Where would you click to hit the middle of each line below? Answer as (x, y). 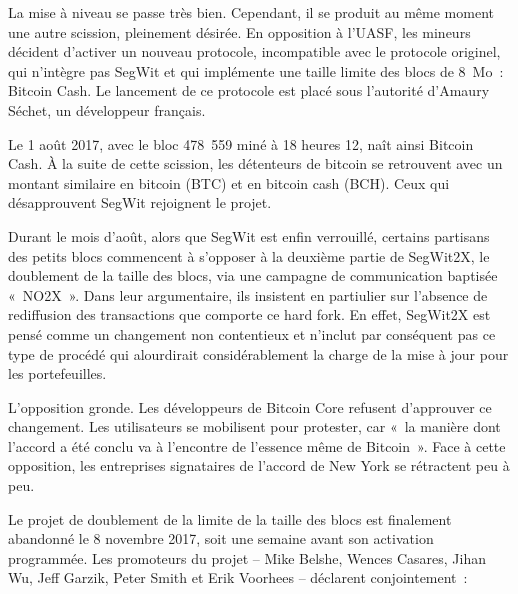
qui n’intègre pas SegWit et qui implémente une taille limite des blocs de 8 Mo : (256, 70)
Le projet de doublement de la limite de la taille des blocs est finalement (230, 518)
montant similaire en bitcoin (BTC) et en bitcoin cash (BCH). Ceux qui (229, 182)
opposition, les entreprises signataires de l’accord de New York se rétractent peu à (259, 465)
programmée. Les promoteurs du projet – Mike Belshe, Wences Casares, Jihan (247, 557)
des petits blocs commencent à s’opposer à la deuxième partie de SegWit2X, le (249, 255)
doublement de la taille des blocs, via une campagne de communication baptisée (253, 275)
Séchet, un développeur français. (107, 109)
